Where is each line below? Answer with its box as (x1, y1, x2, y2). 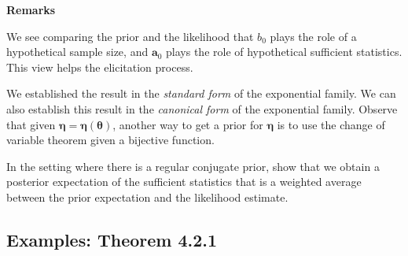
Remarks (6, 2, 56, 17)
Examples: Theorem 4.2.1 (6, 227, 218, 251)
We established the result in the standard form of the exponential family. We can (6, 85, 396, 102)
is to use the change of (277, 116, 385, 132)
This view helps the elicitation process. (6, 58, 193, 75)
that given (6, 116, 56, 132)
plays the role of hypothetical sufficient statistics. (166, 43, 402, 60)
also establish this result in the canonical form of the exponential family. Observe (6, 100, 398, 117)
